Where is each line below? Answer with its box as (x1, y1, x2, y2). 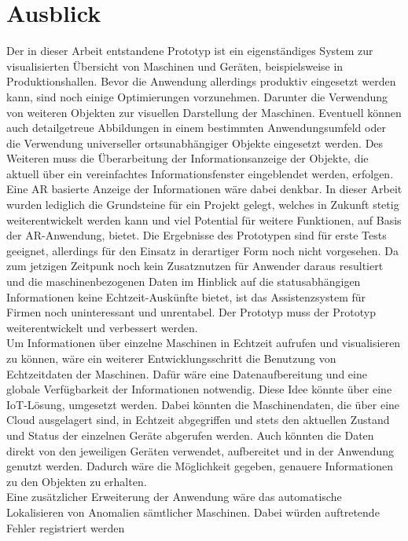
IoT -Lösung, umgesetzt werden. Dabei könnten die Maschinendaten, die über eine (6, 396, 400, 412)
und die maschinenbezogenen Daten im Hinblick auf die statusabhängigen (6, 273, 361, 290)
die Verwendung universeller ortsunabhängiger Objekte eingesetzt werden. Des (6, 134, 384, 151)
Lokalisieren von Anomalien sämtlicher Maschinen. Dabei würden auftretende (6, 503, 380, 520)
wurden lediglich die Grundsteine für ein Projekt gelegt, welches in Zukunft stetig (6, 196, 399, 213)
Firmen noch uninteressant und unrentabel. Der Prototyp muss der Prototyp (6, 304, 377, 320)
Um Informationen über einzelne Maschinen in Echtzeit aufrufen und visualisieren (6, 334, 401, 351)
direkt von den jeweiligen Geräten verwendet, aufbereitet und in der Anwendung (6, 442, 395, 459)
